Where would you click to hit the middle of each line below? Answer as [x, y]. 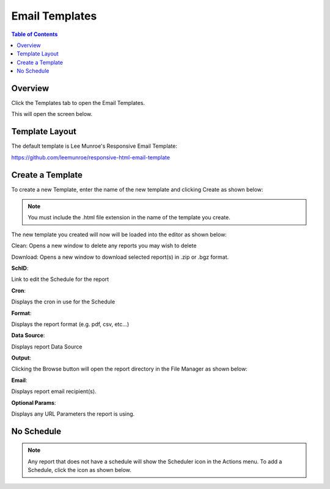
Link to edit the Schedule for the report [60, 279]
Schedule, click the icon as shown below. [79, 470]
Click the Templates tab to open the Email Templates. [78, 103]
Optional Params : [34, 402]
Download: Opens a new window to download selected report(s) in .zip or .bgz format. [120, 257]
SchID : [20, 268]
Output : [21, 358]
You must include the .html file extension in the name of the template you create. [129, 217]
